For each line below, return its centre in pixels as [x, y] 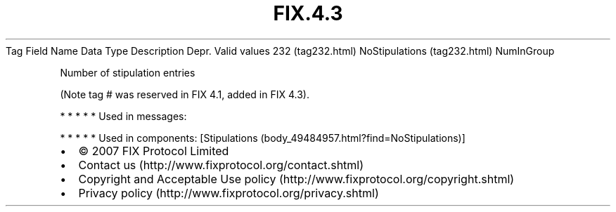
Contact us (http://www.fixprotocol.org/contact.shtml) [221, 165]
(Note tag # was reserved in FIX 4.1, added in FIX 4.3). [185, 94]
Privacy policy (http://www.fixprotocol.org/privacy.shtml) [229, 193]
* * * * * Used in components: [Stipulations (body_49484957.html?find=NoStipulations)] [263, 138]
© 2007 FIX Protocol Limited [154, 151]
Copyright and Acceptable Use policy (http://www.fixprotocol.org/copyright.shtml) [296, 179]
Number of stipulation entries [128, 72]
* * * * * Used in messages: [123, 116]
